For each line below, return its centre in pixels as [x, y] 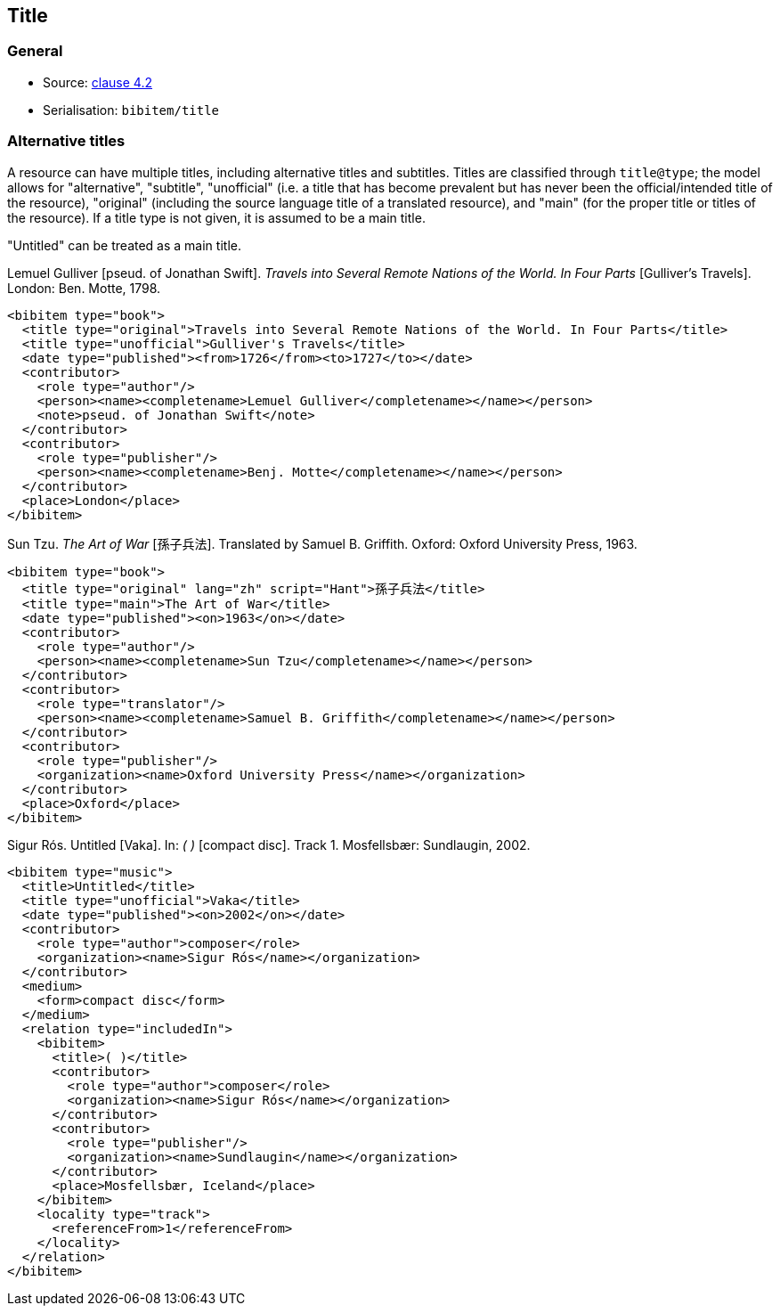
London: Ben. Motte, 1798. [84, 288]
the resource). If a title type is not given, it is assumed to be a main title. [216, 217]
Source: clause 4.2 [97, 82]
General [35, 51]
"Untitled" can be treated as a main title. [124, 245]
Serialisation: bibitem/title [131, 110]
